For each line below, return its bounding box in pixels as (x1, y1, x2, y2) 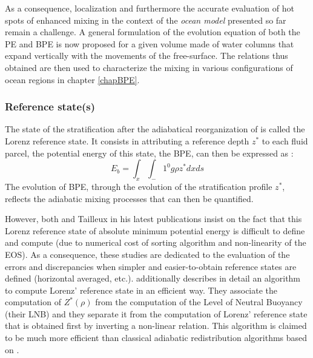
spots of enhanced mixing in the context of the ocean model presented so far (5, 13, 286, 26)
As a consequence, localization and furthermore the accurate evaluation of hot (5, 2, 294, 14)
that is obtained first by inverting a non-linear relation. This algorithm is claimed (5, 319, 307, 332)
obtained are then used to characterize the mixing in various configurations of (5, 61, 293, 73)
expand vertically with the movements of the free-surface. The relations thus (5, 49, 288, 62)
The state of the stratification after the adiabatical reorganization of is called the (5, 123, 305, 135)
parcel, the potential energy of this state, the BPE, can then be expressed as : (5, 146, 294, 159)
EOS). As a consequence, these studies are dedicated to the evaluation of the (5, 248, 290, 260)
